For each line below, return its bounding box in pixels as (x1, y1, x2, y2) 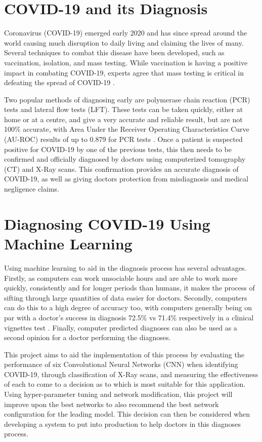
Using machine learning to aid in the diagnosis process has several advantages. (4, 262, 247, 273)
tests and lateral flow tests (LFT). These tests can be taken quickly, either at (4, 104, 243, 115)
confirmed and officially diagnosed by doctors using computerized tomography (4, 154, 246, 164)
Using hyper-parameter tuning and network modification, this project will (4, 389, 233, 399)
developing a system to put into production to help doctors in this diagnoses (4, 418, 241, 429)
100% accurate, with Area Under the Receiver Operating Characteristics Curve (4, 124, 249, 134)
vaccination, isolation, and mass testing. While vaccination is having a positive (4, 57, 248, 67)
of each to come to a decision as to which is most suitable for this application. (4, 379, 246, 389)
